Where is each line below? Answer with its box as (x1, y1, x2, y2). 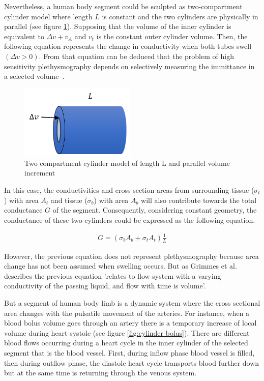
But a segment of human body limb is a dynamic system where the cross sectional (4, 298, 260, 308)
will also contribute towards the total (141, 194, 257, 205)
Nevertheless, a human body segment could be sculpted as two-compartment (4, 1, 243, 11)
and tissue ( (50, 194, 87, 205)
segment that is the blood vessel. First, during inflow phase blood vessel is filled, (4, 347, 255, 358)
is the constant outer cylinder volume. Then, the (96, 31, 248, 41)
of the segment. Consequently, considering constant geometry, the (52, 204, 257, 215)
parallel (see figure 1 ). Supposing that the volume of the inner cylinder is (4, 21, 231, 32)
